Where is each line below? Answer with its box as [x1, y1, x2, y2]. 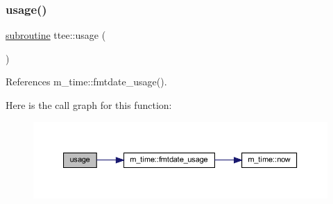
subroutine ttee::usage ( [6, 28, 106, 42]
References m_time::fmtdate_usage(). [6, 74, 167, 89]
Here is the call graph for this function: [6, 98, 172, 112]
